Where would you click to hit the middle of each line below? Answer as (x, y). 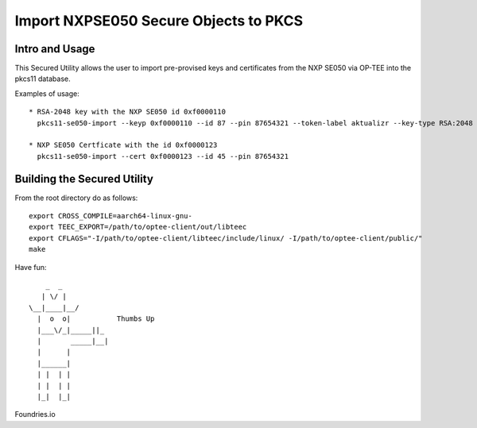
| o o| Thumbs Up (96, 319)
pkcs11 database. (43, 79)
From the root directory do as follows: (76, 198)
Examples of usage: (47, 93)
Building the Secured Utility (84, 179)
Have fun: (31, 267)
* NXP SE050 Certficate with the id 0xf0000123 (123, 145)
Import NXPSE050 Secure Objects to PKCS (159, 21)
